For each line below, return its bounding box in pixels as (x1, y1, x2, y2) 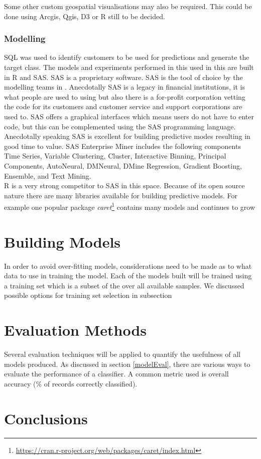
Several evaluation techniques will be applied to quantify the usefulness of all (4, 349, 240, 359)
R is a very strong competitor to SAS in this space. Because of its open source (4, 180, 245, 191)
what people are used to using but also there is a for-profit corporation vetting (4, 91, 245, 102)
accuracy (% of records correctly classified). (4, 378, 138, 389)
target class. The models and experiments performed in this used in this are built (4, 62, 254, 72)
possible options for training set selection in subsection (4, 290, 172, 300)
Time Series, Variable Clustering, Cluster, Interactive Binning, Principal (4, 150, 226, 161)
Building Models (4, 231, 121, 252)
